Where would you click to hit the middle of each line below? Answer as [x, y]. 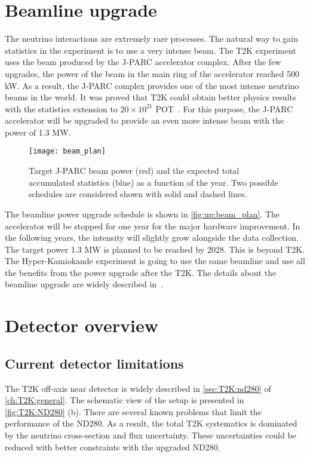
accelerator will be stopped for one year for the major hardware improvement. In [153, 226]
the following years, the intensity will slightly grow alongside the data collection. [152, 237]
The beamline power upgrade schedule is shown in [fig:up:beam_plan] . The [142, 214]
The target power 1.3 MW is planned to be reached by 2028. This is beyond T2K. [155, 249]
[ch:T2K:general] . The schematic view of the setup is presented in [125, 400]
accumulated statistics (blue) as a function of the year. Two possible [154, 182]
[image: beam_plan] [67, 151]
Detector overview [82, 325]
